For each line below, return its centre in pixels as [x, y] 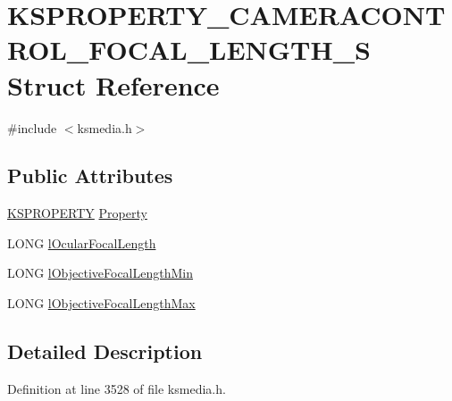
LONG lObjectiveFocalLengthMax [101, 303]
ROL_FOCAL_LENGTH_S [189, 50]
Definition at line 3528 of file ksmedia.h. [117, 388]
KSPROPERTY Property [77, 213]
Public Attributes [90, 175]
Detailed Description [105, 351]
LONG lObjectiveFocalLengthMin [100, 273]
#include [32, 127]
